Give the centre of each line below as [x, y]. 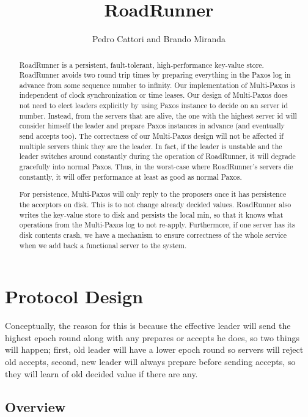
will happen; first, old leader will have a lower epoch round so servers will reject [154, 349]
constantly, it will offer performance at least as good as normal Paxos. [130, 176]
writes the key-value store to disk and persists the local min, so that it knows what [151, 214]
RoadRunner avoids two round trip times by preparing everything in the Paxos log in [155, 75]
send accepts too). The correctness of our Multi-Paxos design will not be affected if [151, 136]
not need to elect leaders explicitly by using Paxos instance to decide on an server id [153, 105]
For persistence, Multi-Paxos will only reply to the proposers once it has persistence [153, 194]
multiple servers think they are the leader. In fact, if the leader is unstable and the [151, 146]
